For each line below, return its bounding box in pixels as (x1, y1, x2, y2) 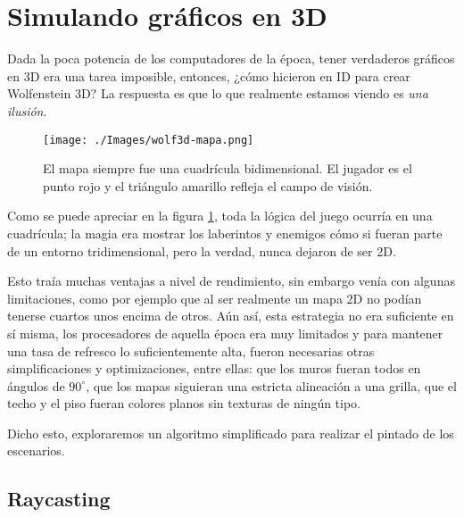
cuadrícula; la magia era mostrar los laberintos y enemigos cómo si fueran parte (7, 223, 443, 242)
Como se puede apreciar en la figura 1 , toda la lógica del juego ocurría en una (7, 206, 433, 225)
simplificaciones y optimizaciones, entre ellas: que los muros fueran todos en (7, 359, 421, 378)
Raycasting (7, 485, 111, 513)
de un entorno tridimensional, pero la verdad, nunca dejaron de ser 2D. (7, 241, 396, 260)
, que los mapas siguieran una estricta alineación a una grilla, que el (86, 376, 457, 395)
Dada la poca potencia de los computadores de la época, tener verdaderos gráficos (7, 49, 455, 68)
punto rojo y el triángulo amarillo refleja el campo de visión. (43, 176, 373, 195)
